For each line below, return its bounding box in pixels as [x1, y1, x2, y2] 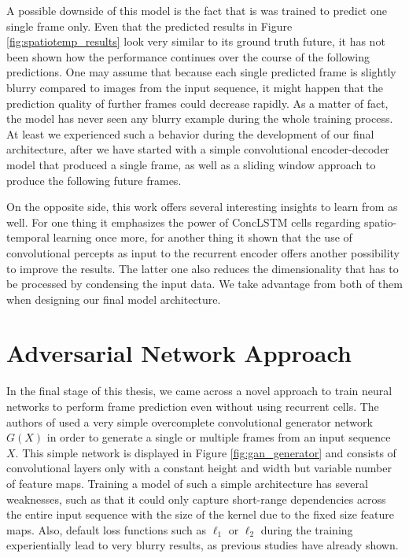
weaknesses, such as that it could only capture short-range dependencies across [6, 490, 386, 507]
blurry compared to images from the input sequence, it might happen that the [6, 79, 384, 95]
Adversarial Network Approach [6, 337, 352, 369]
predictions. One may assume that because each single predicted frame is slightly [6, 64, 396, 80]
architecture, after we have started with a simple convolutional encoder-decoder [6, 141, 389, 157]
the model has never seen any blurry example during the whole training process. [6, 110, 393, 127]
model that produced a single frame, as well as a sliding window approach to [6, 156, 376, 172]
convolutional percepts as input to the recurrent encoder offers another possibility [6, 244, 400, 261]
